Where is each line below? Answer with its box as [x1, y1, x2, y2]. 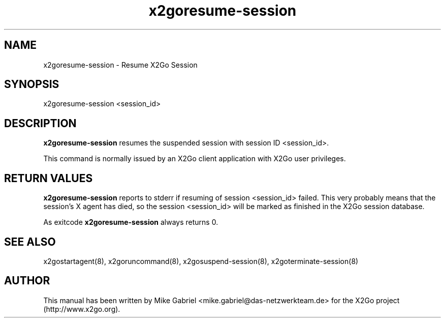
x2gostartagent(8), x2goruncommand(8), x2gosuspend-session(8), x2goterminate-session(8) [43, 256, 359, 266]
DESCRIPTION [4, 116, 77, 130]
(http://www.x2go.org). [43, 304, 120, 313]
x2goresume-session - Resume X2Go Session [43, 60, 198, 69]
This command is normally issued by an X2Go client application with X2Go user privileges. [43, 154, 346, 163]
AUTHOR [4, 274, 50, 287]
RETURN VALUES [4, 171, 93, 185]
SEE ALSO [4, 235, 56, 248]
